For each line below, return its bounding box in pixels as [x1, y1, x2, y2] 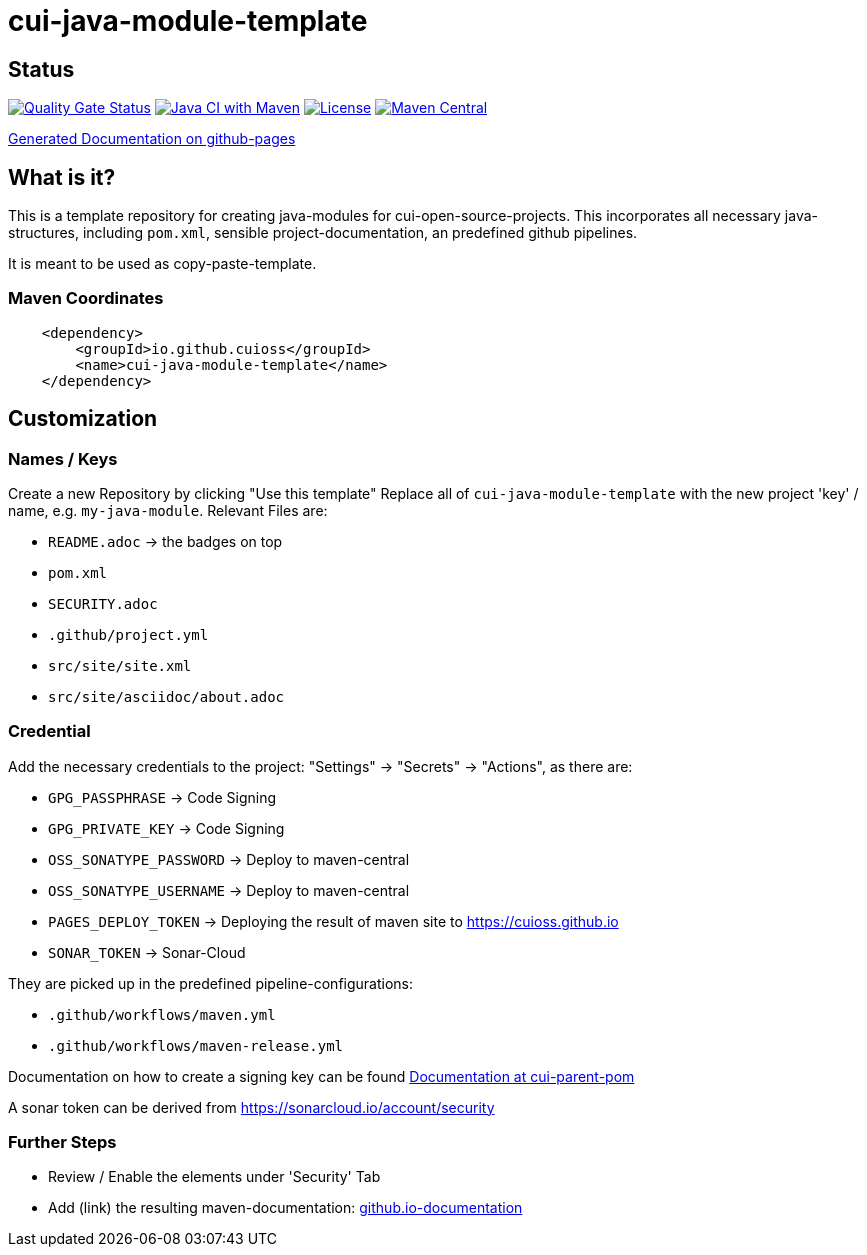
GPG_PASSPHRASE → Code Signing [48, 788, 277, 806]
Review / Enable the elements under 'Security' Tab [48, 1168, 381, 1186]
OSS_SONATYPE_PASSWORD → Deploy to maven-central [48, 850, 410, 868]
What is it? [8, 164, 116, 190]
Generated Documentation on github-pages [8, 130, 296, 148]
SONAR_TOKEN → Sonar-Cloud [48, 943, 246, 961]
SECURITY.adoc [48, 595, 158, 612]
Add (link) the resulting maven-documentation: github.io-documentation [48, 1199, 523, 1217]
